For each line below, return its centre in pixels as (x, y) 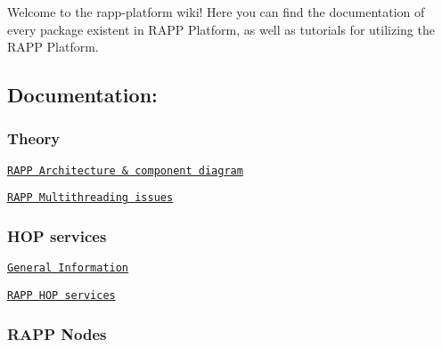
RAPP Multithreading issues (90, 198)
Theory (34, 138)
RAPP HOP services (61, 295)
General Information (68, 268)
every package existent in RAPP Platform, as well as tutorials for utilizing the (221, 29)
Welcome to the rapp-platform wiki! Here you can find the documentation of (216, 12)
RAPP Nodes (57, 333)
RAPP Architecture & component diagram (125, 170)
